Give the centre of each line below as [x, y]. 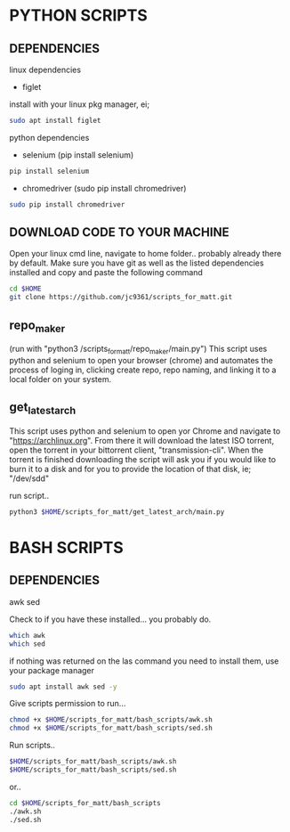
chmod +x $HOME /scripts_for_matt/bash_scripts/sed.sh [111, 728]
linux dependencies [45, 69]
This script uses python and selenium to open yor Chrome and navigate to [145, 431]
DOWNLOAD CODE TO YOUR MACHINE [119, 232]
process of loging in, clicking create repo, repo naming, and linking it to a [143, 370]
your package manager [52, 670]
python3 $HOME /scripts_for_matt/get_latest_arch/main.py [117, 512]
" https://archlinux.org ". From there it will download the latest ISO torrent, [141, 440]
